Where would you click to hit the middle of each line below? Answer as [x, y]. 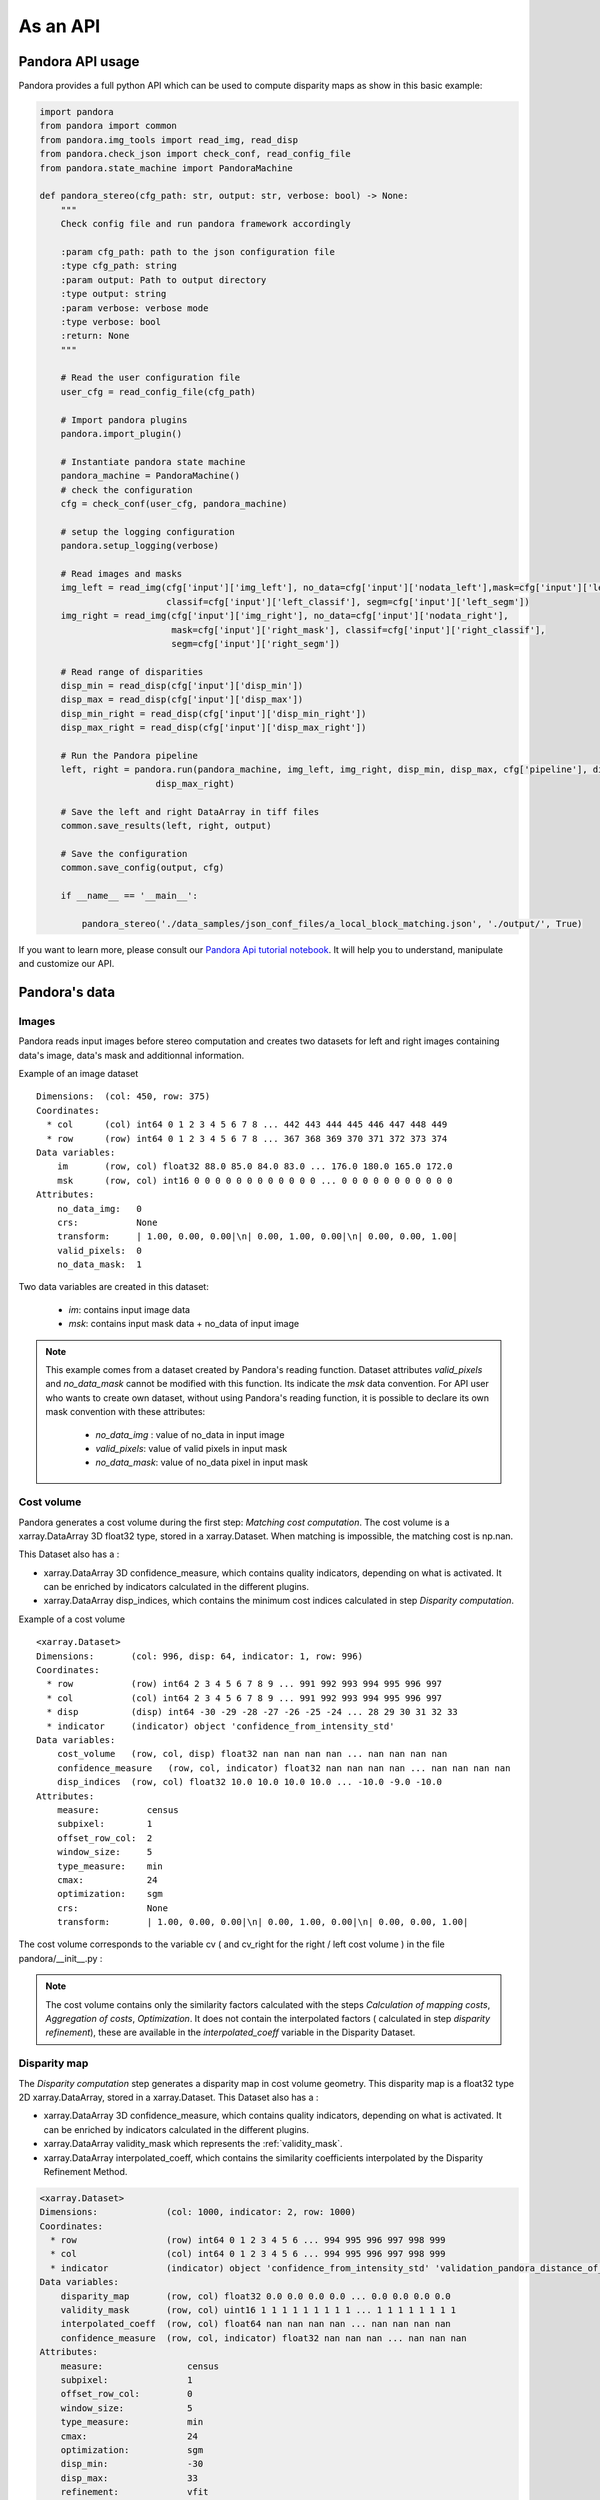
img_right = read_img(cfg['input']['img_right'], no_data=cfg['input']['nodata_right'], [284, 616]
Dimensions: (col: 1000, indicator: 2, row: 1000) [198, 2212]
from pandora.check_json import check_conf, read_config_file [195, 154]
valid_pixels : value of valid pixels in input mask [191, 1448]
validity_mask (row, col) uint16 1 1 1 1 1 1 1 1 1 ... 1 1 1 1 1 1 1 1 [258, 2310]
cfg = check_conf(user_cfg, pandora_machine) [174, 503]
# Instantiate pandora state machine [153, 461]
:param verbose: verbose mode [134, 308]
